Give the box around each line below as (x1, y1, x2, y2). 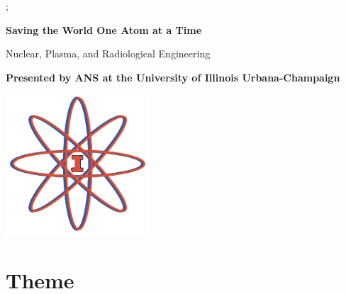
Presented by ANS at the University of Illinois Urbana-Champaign (6, 69, 340, 84)
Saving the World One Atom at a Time (6, 22, 202, 37)
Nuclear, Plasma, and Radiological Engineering (6, 46, 211, 61)
